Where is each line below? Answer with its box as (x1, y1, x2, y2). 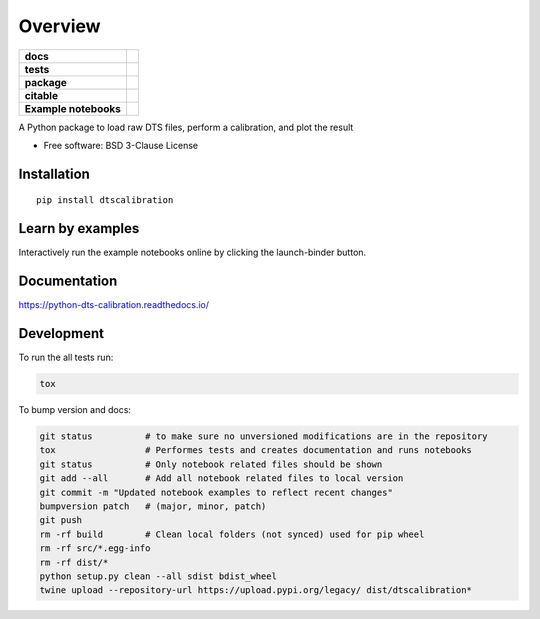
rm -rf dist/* (39, 556, 109, 568)
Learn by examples (18, 220, 140, 237)
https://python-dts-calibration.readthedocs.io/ (18, 299, 210, 311)
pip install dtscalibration (36, 195, 174, 206)
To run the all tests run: (18, 351, 114, 364)
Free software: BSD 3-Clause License (43, 139, 199, 151)
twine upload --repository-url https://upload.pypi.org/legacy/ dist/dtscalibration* (39, 585, 472, 596)
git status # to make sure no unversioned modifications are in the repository (39, 431, 489, 442)
